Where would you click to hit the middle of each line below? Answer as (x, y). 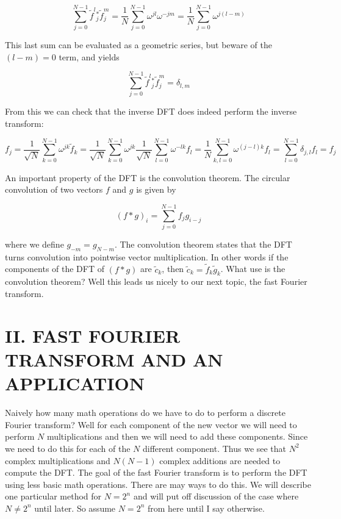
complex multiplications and (58, 460)
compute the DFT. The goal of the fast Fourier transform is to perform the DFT (156, 472)
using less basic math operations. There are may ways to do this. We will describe (158, 484)
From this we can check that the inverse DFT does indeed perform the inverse (151, 111)
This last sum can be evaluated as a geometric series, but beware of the (139, 45)
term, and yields (89, 56)
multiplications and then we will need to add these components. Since (177, 436)
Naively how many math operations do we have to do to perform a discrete (145, 413)
